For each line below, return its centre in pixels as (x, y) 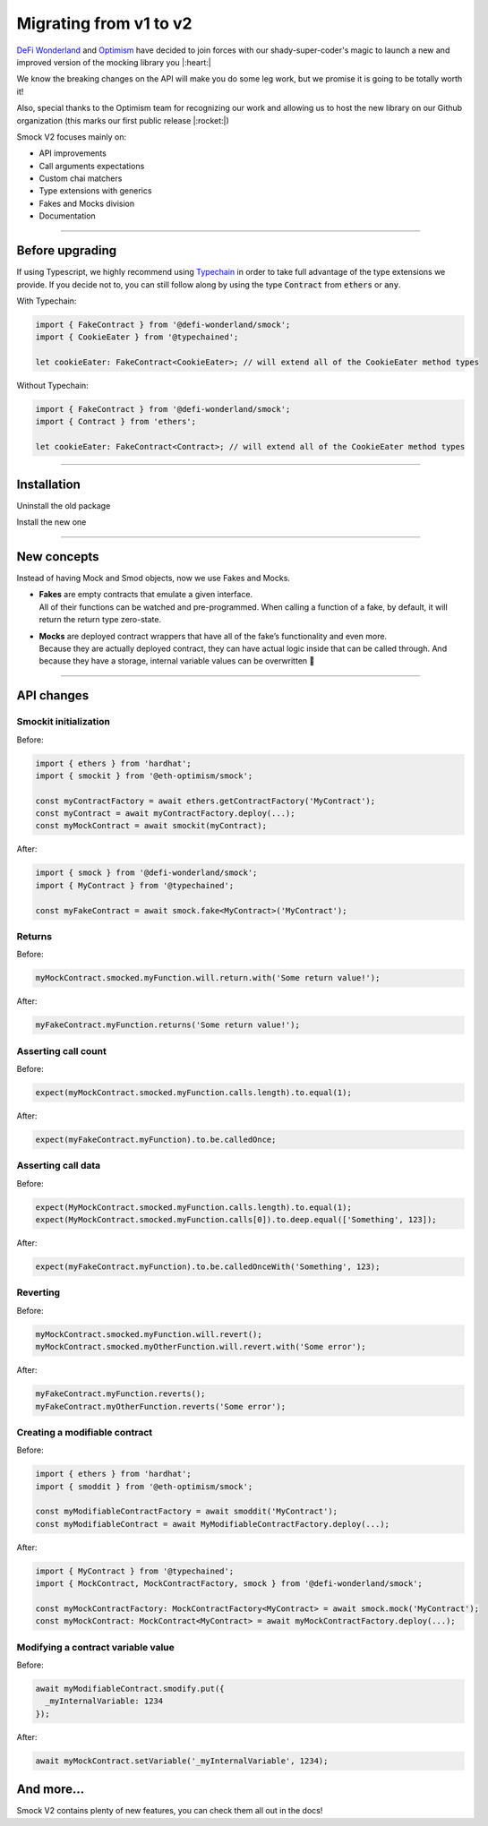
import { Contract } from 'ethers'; (116, 422)
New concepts (58, 557)
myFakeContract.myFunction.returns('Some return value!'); (167, 1025)
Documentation (67, 216)
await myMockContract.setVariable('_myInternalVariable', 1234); (182, 1761)
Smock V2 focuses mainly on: (72, 137)
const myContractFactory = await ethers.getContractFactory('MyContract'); (205, 801)
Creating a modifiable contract (84, 1432)
